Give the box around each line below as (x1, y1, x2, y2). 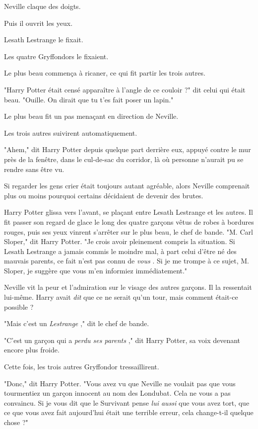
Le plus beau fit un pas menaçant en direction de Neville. (4, 111, 179, 121)
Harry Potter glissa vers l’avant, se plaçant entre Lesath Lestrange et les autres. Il (4, 207, 253, 217)
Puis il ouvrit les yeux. (4, 17, 73, 28)
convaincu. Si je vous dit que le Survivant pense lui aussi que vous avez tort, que (4, 397, 250, 408)
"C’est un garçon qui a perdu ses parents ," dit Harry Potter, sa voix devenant (4, 335, 241, 345)
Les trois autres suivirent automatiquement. (4, 127, 137, 138)
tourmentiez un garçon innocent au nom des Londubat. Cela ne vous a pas (4, 388, 231, 398)
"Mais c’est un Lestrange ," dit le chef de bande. (4, 318, 149, 329)
